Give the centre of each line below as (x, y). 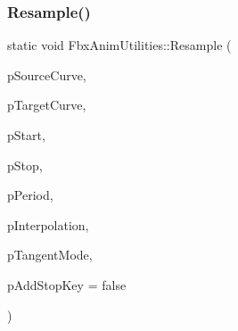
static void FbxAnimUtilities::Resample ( (119, 45)
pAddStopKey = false (67, 284)
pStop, (25, 165)
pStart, (26, 135)
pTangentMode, (50, 255)
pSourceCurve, (47, 74)
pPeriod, (30, 195)
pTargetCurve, (47, 105)
